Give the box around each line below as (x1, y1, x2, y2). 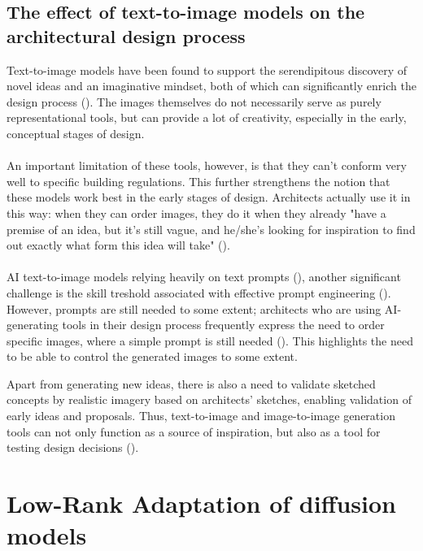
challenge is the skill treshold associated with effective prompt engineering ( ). (7, 284, 391, 301)
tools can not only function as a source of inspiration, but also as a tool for (7, 423, 381, 440)
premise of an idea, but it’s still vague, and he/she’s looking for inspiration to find (7, 220, 416, 237)
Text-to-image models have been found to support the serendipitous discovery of (7, 61, 408, 78)
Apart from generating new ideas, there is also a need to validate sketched (7, 375, 376, 392)
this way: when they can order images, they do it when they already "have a (7, 204, 386, 221)
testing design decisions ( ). (7, 439, 139, 456)
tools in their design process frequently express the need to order (62, 316, 385, 333)
